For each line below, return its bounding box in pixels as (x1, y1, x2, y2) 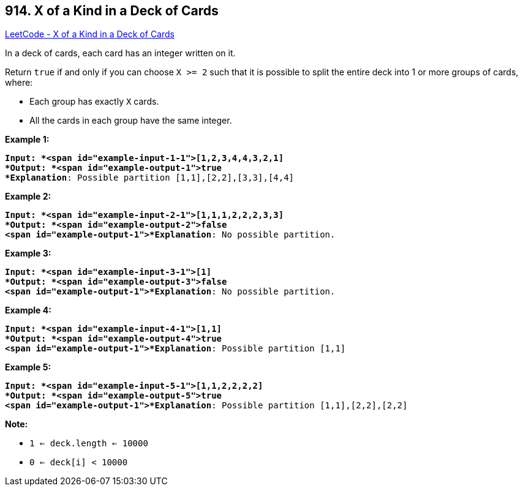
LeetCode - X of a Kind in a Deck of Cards (5, 29, 175, 40)
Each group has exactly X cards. (29, 96, 159, 107)
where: (5, 77, 33, 88)
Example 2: (5, 191, 51, 202)
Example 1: (5, 134, 50, 145)
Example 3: (5, 248, 51, 259)
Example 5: (5, 362, 51, 373)
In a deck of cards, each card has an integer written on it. (5, 48, 236, 59)
